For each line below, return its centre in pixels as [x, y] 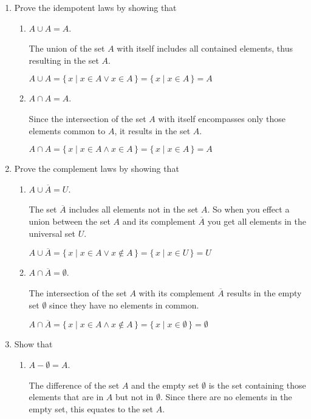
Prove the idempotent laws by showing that [95, 7]
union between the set [70, 221]
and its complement [159, 221]
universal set [52, 233]
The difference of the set [74, 385]
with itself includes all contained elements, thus [205, 48]
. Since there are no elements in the [226, 397]
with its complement [177, 292]
